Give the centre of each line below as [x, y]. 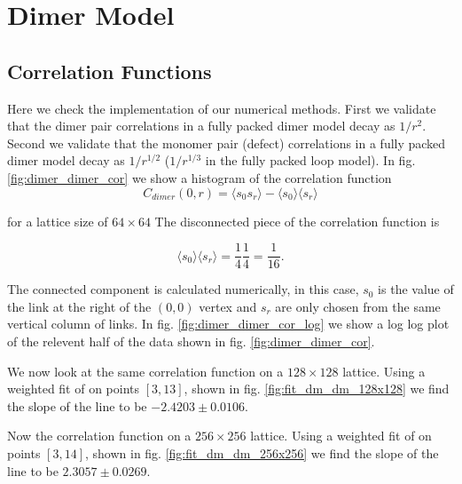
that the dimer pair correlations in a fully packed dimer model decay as [201, 126]
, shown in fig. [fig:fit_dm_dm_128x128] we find [317, 389]
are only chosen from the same [358, 306]
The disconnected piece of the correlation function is [297, 221]
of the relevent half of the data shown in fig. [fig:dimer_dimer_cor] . [191, 341]
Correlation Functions [110, 71]
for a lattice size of [58, 221]
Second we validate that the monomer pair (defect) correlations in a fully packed [227, 143]
